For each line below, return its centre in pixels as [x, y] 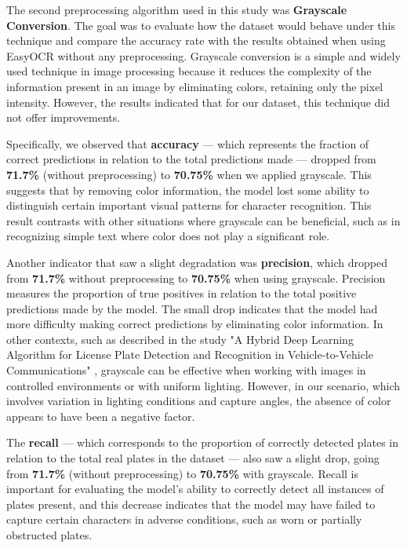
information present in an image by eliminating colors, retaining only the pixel [195, 86]
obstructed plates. [49, 535]
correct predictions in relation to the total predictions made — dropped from [191, 159]
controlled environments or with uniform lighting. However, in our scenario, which [203, 385]
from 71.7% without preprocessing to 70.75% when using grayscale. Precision [196, 278]
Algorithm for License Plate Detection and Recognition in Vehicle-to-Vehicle [190, 354]
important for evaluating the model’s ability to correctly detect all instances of [195, 489]
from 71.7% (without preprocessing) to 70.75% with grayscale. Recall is [182, 473]
